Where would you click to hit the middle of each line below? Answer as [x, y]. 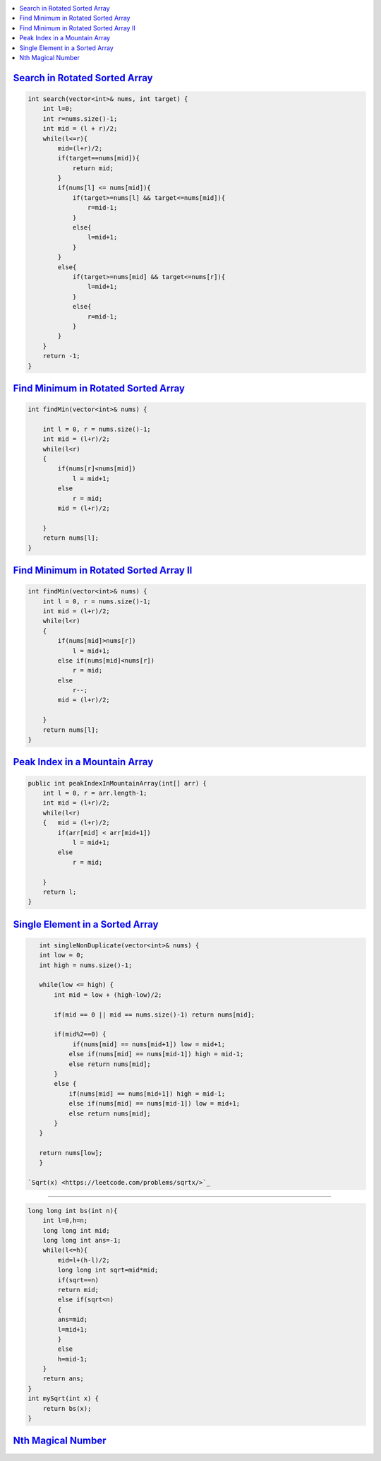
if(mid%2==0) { [80, 1034]
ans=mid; [73, 1320]
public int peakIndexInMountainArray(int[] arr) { [117, 783]
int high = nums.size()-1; [86, 965]
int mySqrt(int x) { [63, 1398]
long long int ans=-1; [82, 1241]
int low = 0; [62, 955]
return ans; [64, 1379]
